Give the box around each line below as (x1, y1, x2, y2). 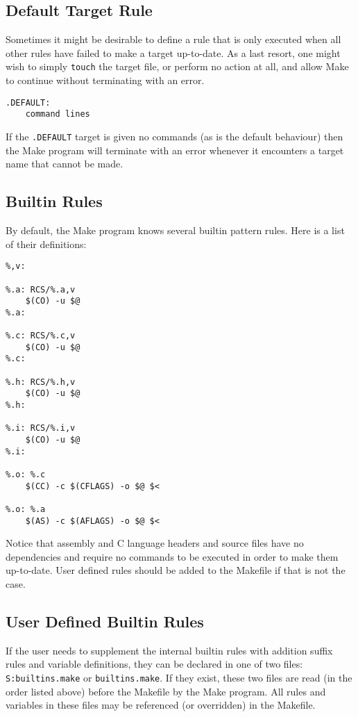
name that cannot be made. (6, 156, 123, 171)
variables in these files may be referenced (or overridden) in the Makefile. (6, 698, 316, 712)
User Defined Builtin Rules (6, 611, 204, 632)
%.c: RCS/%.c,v (6, 331, 76, 341)
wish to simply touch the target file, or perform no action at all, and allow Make (6, 59, 349, 74)
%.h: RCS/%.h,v (6, 377, 76, 387)
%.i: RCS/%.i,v (6, 423, 76, 434)
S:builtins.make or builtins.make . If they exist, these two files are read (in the (6, 670, 352, 685)
